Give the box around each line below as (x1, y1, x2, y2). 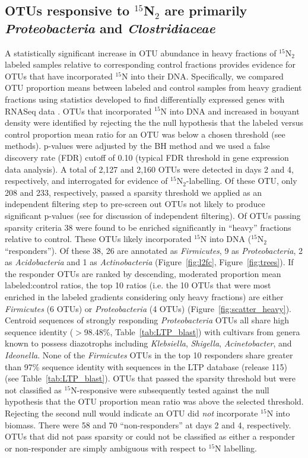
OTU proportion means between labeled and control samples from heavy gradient (5, 81, 302, 94)
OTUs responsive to (5, 1, 130, 20)
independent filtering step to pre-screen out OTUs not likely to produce (5, 198, 265, 210)
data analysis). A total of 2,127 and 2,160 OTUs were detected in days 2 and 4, (5, 163, 294, 175)
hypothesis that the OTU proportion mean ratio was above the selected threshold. (5, 395, 304, 408)
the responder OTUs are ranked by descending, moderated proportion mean (5, 267, 281, 279)
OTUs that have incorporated (5, 69, 113, 82)
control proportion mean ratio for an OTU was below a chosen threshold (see (5, 128, 285, 140)
